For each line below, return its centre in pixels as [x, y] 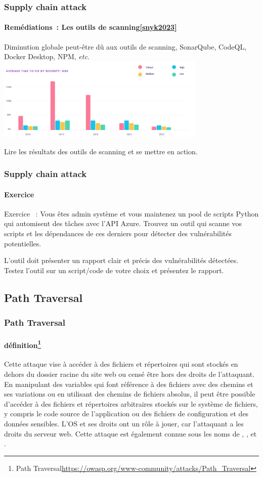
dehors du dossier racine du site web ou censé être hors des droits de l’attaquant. [129, 374]
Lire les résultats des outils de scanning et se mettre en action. [101, 151]
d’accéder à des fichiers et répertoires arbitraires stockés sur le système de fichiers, [131, 403]
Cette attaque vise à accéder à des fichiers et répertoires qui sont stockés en [121, 364]
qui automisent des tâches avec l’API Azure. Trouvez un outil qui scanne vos [123, 223]
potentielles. [23, 243]
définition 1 [23, 344]
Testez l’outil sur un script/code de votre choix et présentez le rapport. [114, 270]
